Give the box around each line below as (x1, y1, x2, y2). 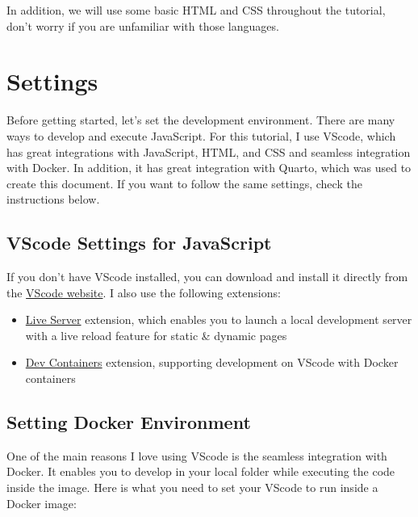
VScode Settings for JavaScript (6, 230, 272, 255)
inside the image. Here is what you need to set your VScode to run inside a (6, 479, 378, 496)
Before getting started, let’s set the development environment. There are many (6, 111, 395, 128)
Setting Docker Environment (6, 410, 251, 435)
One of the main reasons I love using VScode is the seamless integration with (6, 447, 387, 464)
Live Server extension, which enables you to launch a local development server (25, 311, 412, 328)
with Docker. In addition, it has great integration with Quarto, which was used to (6, 159, 412, 176)
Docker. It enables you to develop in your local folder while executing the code (6, 463, 395, 480)
